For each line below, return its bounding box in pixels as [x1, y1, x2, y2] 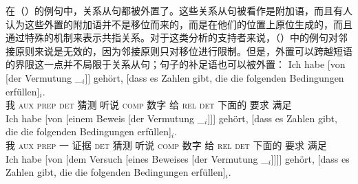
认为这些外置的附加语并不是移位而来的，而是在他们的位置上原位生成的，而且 [6, 16, 352, 31]
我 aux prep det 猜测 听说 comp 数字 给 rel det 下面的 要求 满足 [6, 97, 292, 112]
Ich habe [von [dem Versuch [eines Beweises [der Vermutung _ [6, 151, 268, 165]
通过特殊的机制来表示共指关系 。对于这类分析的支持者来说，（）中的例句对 [6, 30, 338, 45]
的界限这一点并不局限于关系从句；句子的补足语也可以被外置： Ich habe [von [6, 57, 346, 71]
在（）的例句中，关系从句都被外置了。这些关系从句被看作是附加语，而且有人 [6, 3, 352, 17]
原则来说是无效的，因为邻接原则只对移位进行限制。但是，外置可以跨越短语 [14, 43, 352, 58]
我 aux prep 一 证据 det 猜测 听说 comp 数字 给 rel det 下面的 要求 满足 [6, 137, 327, 152]
